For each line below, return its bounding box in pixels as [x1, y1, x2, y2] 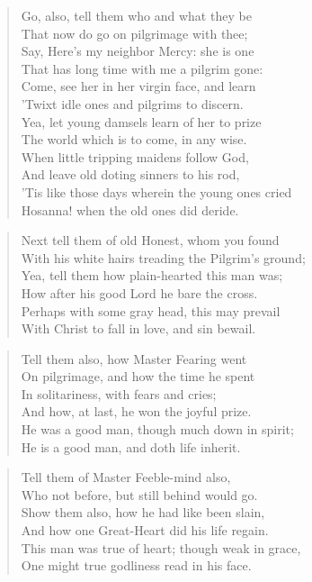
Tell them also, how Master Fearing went [21, 349, 247, 368]
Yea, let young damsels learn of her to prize [21, 112, 262, 131]
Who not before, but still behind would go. [21, 485, 258, 504]
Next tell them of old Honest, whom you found [21, 231, 280, 250]
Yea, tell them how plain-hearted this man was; [21, 266, 283, 285]
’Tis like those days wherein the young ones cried [21, 182, 292, 201]
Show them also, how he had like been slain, [21, 503, 265, 522]
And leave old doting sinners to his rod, [21, 165, 240, 184]
